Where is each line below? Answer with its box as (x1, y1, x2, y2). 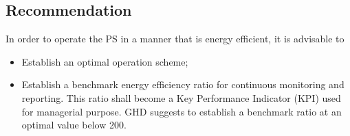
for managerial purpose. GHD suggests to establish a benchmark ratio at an (21, 104, 342, 118)
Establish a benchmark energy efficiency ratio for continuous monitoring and (21, 77, 344, 92)
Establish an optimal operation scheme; (21, 54, 188, 68)
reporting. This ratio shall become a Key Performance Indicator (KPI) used (21, 90, 341, 105)
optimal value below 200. (21, 118, 127, 132)
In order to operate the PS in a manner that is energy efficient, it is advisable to (6, 31, 344, 46)
